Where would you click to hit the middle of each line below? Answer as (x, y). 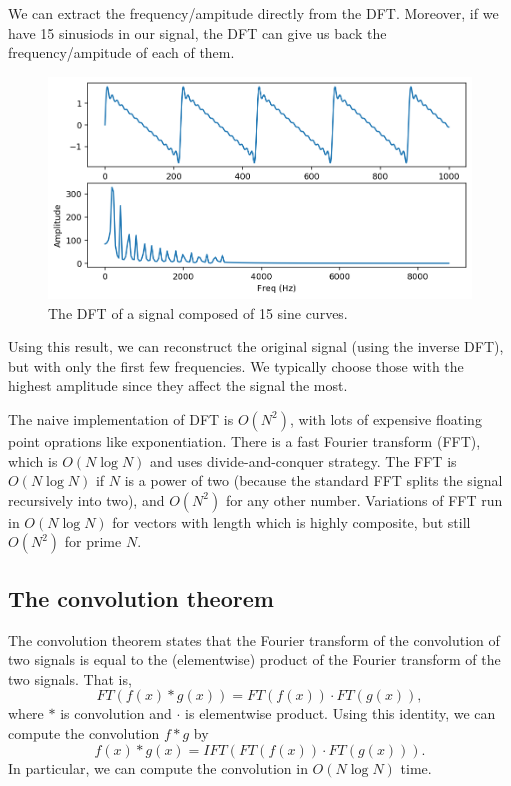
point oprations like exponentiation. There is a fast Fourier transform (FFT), (244, 440)
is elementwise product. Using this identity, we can (340, 713)
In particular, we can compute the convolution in (158, 767)
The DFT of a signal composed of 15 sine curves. (198, 312)
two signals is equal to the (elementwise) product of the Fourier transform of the (254, 659)
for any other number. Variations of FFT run (364, 499)
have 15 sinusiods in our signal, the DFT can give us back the (197, 32)
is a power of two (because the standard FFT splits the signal (313, 480)
